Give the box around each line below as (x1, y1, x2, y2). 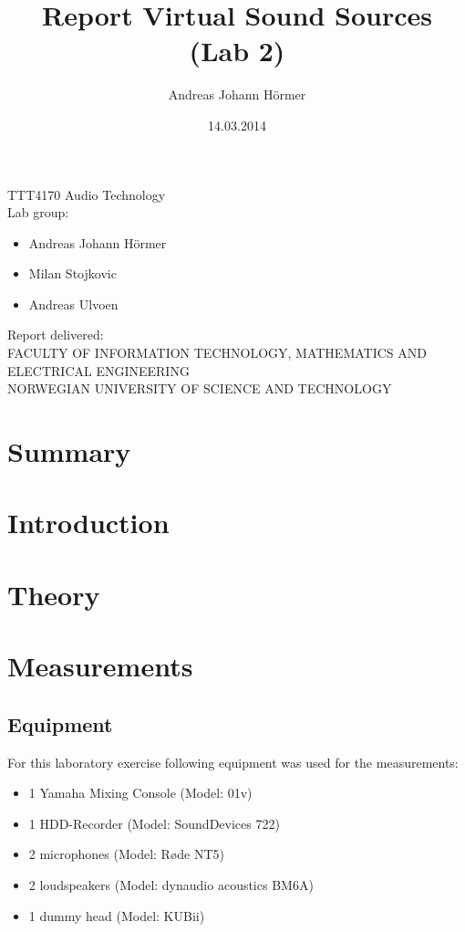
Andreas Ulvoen (28, 294, 119, 313)
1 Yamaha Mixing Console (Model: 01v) (28, 783, 253, 802)
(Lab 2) (189, 32, 285, 69)
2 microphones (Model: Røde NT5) (28, 844, 224, 864)
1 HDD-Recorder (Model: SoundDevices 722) (28, 813, 280, 833)
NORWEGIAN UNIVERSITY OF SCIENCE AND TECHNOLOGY (7, 379, 392, 398)
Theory (7, 575, 100, 613)
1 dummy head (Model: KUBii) (28, 906, 205, 925)
